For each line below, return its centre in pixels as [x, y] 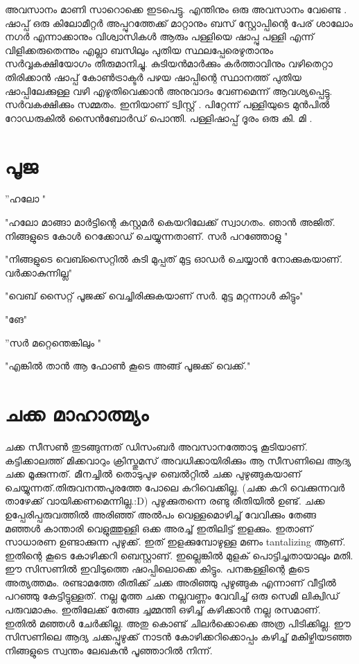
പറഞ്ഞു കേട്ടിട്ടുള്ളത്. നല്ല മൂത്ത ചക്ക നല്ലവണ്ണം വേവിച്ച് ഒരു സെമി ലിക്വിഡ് [172, 596]
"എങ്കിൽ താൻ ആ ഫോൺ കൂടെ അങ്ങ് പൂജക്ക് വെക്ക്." [128, 366]
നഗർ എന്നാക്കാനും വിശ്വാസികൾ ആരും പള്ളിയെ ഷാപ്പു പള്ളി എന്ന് [159, 36]
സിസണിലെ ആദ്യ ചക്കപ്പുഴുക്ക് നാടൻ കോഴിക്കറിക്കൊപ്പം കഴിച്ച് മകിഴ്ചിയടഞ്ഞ [178, 637]
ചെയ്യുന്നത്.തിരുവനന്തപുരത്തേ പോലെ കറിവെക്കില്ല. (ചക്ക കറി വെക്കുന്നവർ [175, 487]
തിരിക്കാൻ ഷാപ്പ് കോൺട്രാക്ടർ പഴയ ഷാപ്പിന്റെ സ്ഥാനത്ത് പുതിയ [153, 77]
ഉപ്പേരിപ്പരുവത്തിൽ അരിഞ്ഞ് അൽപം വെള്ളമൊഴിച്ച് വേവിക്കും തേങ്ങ [161, 514]
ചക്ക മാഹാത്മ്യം [77, 413]
